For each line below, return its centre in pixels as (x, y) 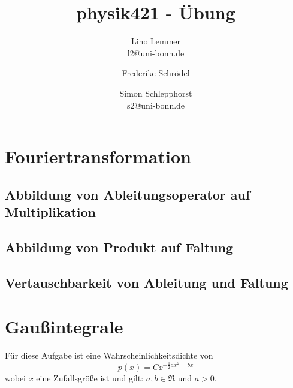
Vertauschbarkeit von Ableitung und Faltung (146, 282)
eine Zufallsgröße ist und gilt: (90, 378)
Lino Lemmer (156, 41)
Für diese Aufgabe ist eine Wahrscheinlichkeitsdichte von (109, 355)
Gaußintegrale (64, 327)
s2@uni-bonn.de (156, 105)
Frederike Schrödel (156, 73)
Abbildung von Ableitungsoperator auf (128, 194)
